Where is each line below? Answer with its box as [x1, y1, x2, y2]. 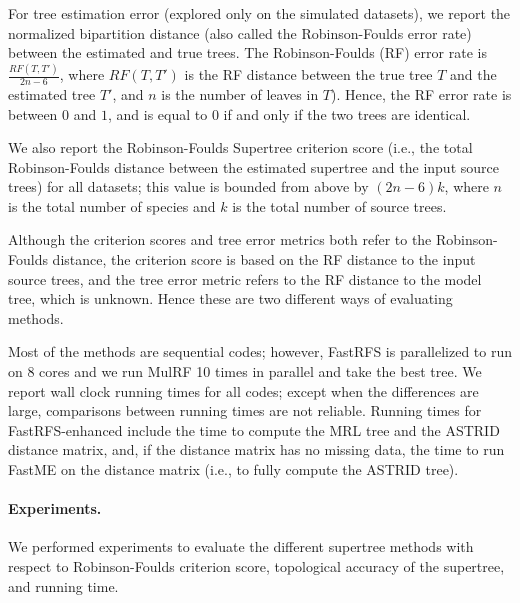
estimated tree [8, 83, 96, 104]
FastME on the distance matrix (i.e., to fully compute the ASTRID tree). [8, 459, 459, 480]
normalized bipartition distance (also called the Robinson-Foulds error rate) [8, 22, 472, 43]
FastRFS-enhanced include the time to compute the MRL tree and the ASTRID [8, 419, 500, 440]
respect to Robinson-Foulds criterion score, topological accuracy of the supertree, [8, 556, 505, 576]
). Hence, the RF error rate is [331, 83, 512, 104]
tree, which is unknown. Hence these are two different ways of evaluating [8, 288, 453, 309]
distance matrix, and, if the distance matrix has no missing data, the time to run [8, 439, 505, 460]
